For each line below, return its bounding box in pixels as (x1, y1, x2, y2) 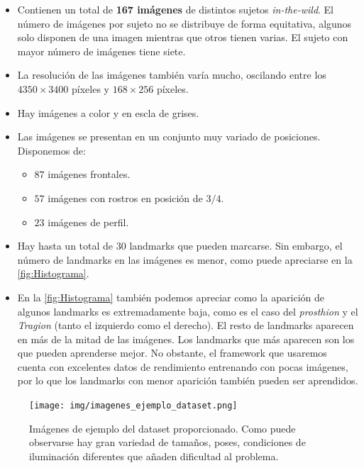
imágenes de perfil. (48, 214, 129, 229)
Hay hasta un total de (17, 238, 114, 253)
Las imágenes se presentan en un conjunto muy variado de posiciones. (17, 129, 321, 144)
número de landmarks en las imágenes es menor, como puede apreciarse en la (17, 252, 353, 267)
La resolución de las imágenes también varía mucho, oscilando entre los (17, 67, 326, 82)
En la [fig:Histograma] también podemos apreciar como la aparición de (17, 289, 324, 304)
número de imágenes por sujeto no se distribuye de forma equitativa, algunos (17, 16, 352, 30)
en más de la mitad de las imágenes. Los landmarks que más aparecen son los (17, 331, 355, 346)
